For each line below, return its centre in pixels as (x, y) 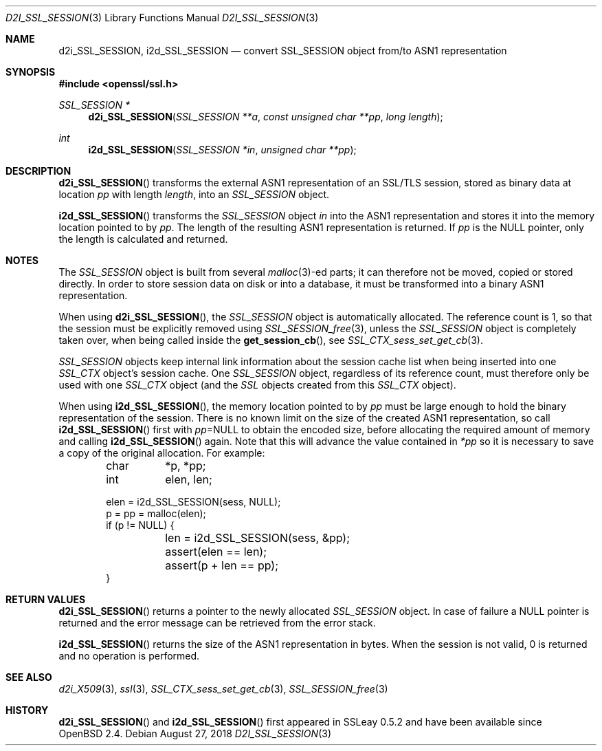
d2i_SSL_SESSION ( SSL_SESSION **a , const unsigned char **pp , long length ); (266, 117)
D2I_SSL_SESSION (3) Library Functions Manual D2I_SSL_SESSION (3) (162, 18)
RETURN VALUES (46, 599)
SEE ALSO (29, 677)
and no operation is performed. (129, 656)
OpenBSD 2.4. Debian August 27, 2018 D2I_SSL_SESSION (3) (195, 733)
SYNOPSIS (31, 72)
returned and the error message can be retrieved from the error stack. (217, 623)
